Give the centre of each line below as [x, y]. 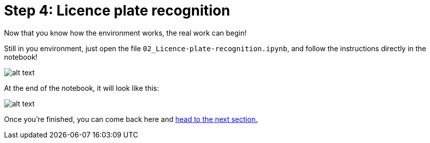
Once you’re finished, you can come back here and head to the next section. [131, 119]
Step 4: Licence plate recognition [117, 11]
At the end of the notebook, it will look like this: [82, 88]
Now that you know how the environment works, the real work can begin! [125, 33]
